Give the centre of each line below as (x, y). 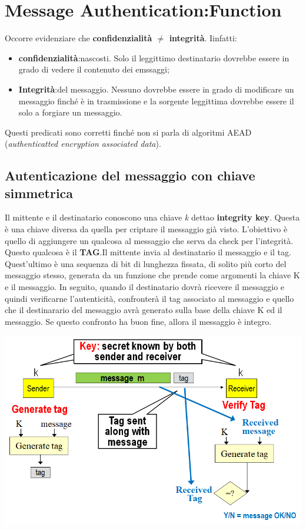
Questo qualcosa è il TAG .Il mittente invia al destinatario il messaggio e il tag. (148, 252)
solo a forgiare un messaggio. (70, 112)
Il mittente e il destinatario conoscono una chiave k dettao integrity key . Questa (152, 217)
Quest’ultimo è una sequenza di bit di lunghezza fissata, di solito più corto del (146, 263)
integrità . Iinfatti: (203, 38)
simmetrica (39, 192)
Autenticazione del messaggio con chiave (130, 175)
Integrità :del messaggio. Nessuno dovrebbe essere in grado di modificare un (156, 89)
